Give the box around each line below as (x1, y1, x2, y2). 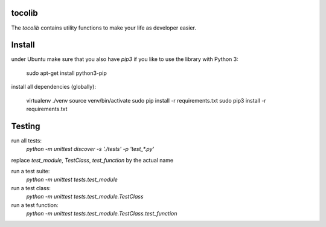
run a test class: (11, 184, 51, 191)
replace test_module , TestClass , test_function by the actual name (11, 156, 174, 164)
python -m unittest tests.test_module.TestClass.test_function (26, 210, 177, 217)
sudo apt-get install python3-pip (26, 69, 107, 77)
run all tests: (11, 136, 42, 144)
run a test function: (11, 201, 59, 208)
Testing (11, 121, 40, 131)
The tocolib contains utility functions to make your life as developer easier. (11, 24, 196, 31)
